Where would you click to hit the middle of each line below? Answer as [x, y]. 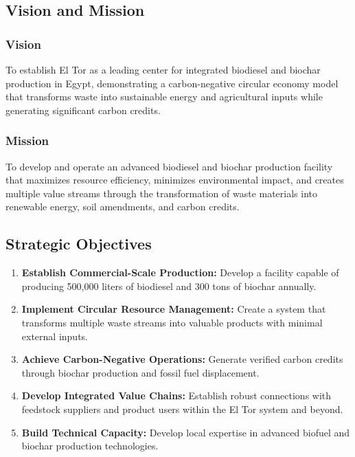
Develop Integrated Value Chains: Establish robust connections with [176, 395]
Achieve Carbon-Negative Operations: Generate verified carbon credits [182, 359]
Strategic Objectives [79, 244]
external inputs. [55, 336]
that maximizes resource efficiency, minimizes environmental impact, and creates [175, 180]
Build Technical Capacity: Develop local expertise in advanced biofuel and [186, 432]
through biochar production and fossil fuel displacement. [140, 372]
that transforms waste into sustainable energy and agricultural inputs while [164, 97]
